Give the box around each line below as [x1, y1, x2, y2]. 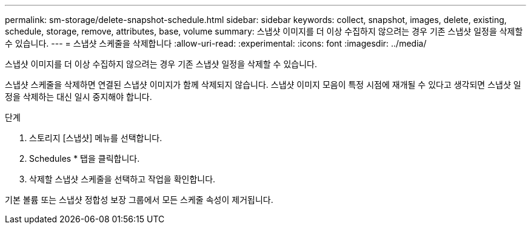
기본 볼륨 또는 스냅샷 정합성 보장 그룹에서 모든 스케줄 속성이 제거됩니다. [5, 194, 273, 205]
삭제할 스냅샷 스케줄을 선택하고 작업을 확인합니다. [29, 174, 216, 184]
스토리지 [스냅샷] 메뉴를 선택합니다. [29, 133, 162, 143]
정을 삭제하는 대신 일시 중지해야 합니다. [5, 91, 152, 102]
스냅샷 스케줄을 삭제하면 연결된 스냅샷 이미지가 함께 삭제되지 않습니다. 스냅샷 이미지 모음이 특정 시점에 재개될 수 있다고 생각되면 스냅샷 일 [5, 79, 521, 90]
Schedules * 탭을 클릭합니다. [29, 153, 140, 164]
